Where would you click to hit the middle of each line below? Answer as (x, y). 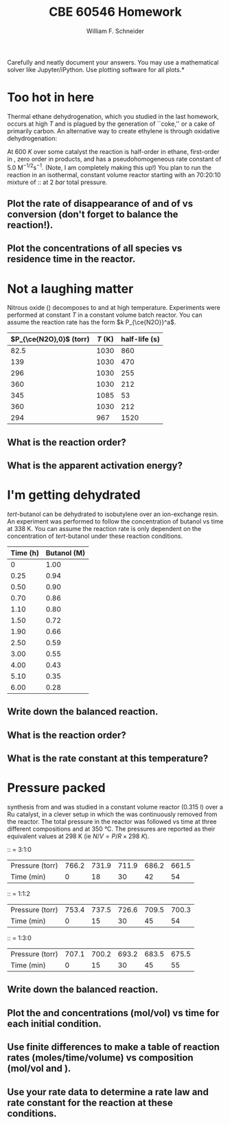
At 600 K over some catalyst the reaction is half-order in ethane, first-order (113, 151)
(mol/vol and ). (39, 1069)
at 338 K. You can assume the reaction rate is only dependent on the (104, 528)
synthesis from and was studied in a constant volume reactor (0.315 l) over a (115, 807)
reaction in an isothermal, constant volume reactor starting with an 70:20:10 (114, 175)
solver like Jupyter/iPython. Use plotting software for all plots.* (96, 69)
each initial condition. (54, 1023)
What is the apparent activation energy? (95, 465)
